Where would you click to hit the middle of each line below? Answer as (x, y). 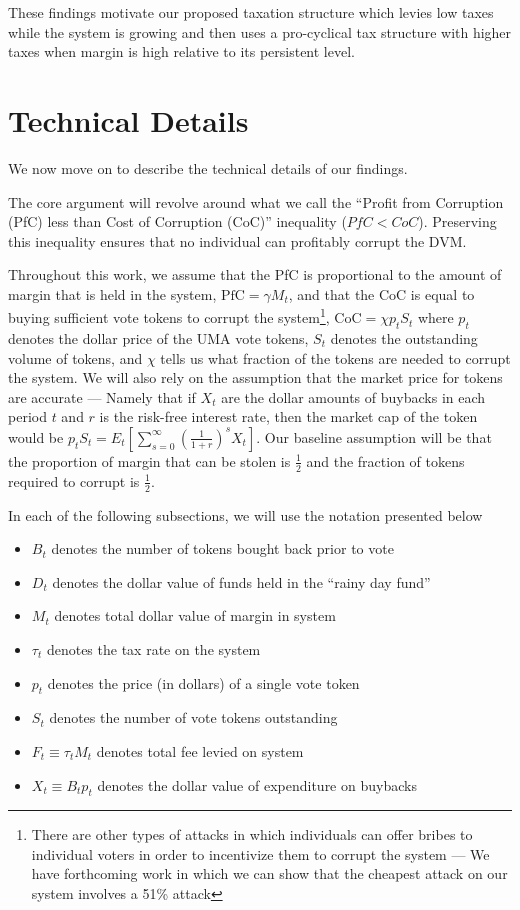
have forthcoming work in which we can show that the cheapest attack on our (269, 873)
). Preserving (457, 221)
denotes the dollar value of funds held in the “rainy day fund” (241, 581)
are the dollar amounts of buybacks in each (353, 396)
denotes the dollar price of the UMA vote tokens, (158, 337)
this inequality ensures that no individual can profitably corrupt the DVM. (237, 240)
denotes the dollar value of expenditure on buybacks (257, 784)
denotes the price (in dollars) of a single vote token (203, 682)
